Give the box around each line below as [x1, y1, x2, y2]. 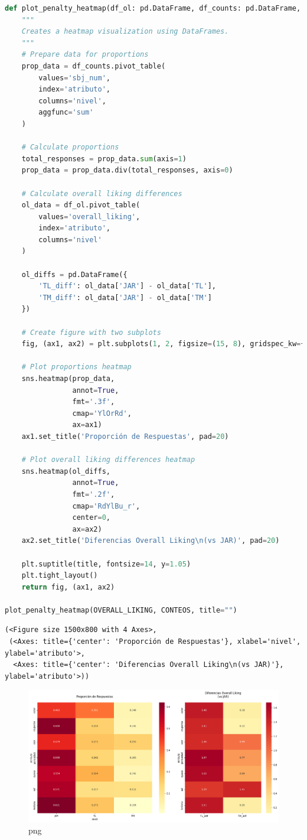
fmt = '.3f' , [72, 398, 115, 406]
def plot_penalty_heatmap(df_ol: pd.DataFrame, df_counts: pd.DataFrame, [5, 4, 301, 12]
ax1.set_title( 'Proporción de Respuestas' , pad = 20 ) [21, 432, 229, 441]
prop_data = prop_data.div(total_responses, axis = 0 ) [21, 166, 233, 175]
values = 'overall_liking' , [38, 212, 141, 221]
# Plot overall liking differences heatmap [21, 455, 195, 464]
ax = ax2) [72, 525, 102, 533]
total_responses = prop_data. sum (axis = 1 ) [21, 154, 187, 163]
